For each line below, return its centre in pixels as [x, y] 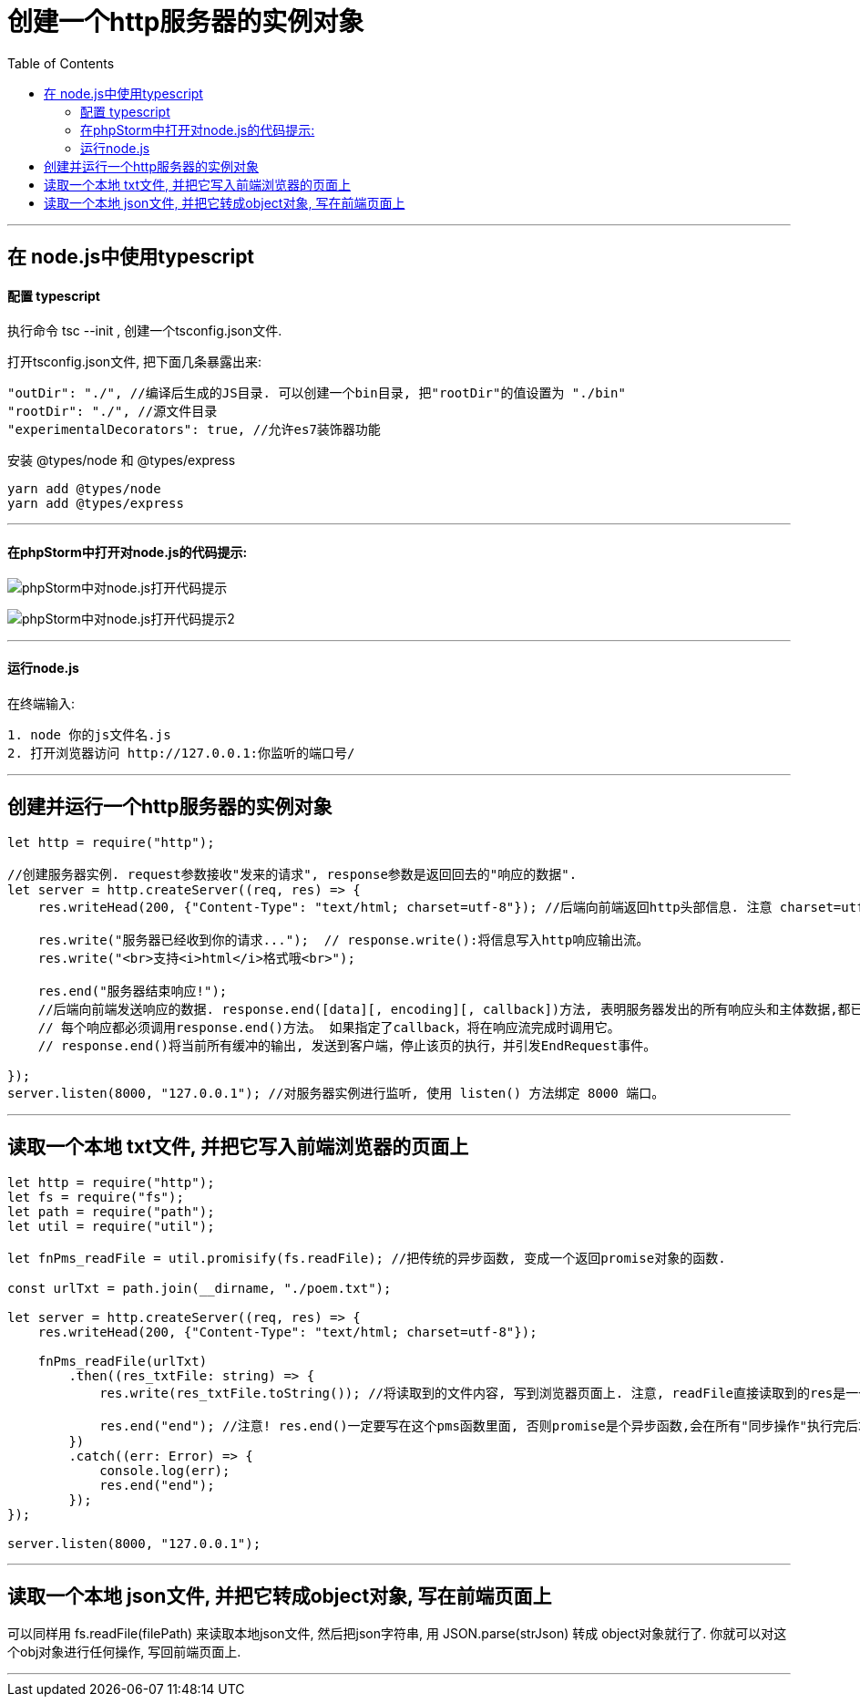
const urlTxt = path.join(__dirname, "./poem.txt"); [200, 1288]
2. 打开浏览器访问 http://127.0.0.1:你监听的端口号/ [181, 753]
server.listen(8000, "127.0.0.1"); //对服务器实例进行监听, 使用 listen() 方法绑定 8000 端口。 [336, 1093]
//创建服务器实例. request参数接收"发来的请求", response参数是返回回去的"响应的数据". [292, 874]
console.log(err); [165, 1470]
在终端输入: [41, 703]
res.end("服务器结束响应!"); [133, 991]
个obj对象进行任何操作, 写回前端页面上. [124, 1652]
